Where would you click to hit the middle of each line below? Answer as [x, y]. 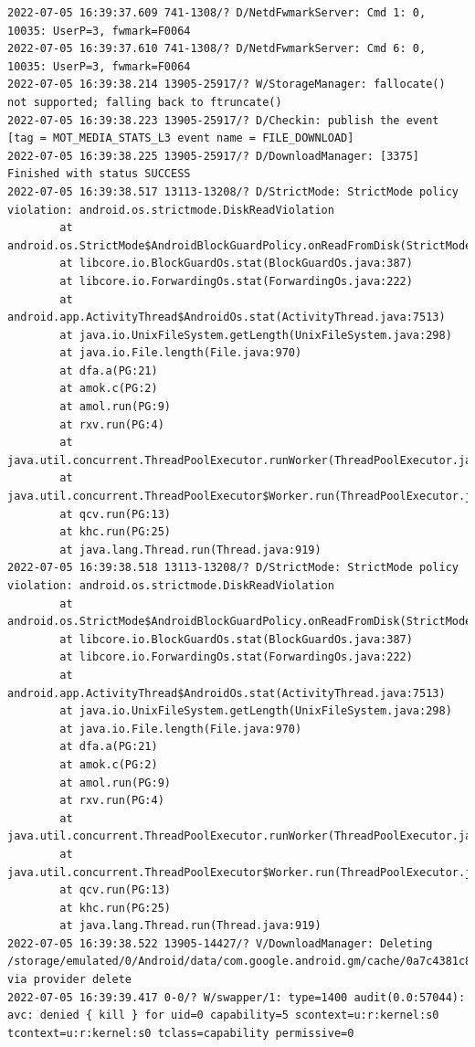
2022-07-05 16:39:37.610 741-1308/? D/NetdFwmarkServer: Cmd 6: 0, [217, 49]
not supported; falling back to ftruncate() [145, 102]
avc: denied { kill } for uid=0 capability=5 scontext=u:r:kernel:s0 [223, 1015]
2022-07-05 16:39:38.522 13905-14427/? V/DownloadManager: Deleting [220, 943]
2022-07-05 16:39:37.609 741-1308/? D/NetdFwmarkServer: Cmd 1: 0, [217, 13]
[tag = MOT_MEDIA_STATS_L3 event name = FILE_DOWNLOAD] [181, 138]
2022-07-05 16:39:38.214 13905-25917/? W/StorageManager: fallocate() [227, 85]
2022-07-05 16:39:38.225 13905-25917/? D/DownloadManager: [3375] [214, 156]
